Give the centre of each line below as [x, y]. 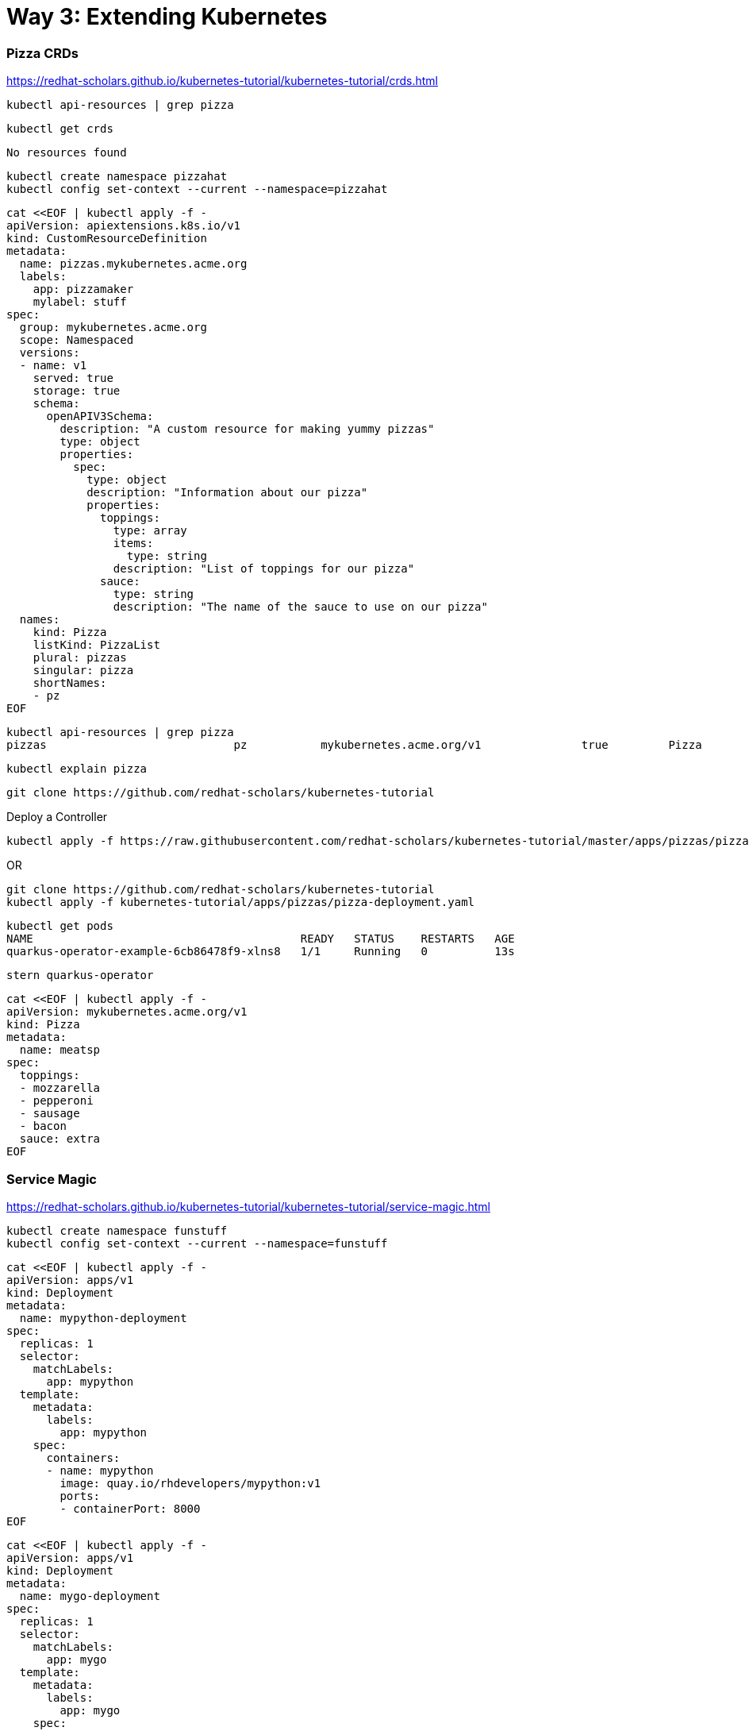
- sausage [50, 1114]
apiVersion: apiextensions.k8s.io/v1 [124, 226]
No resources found [67, 153]
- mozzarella [60, 1088]
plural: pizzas [80, 658]
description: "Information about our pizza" [227, 493]
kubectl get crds [60, 129]
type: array [150, 531]
